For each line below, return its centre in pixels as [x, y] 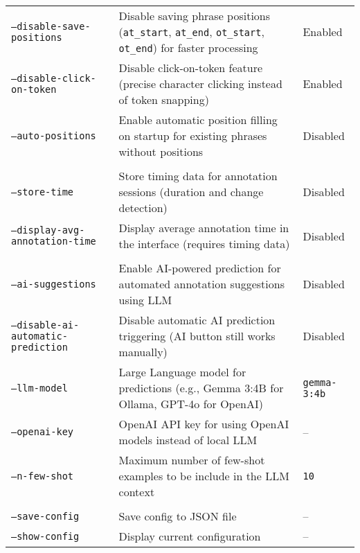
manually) [143, 352]
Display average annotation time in [204, 228]
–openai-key [43, 432]
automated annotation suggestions [201, 284]
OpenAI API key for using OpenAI [204, 424]
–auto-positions [54, 135]
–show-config [45, 536]
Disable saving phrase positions [195, 16]
